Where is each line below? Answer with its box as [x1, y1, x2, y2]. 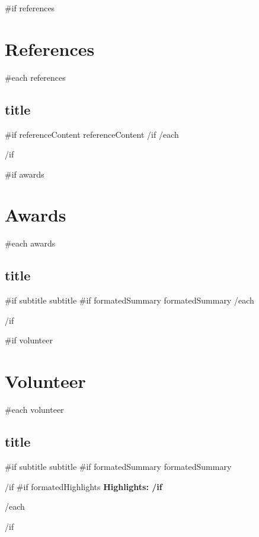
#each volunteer [5, 403, 64, 416]
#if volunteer [5, 334, 53, 346]
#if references [5, 2, 55, 14]
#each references [5, 71, 66, 83]
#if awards [5, 168, 44, 180]
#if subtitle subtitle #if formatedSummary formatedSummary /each [5, 294, 254, 307]
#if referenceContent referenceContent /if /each [5, 128, 179, 140]
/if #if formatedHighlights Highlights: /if [5, 480, 162, 492]
